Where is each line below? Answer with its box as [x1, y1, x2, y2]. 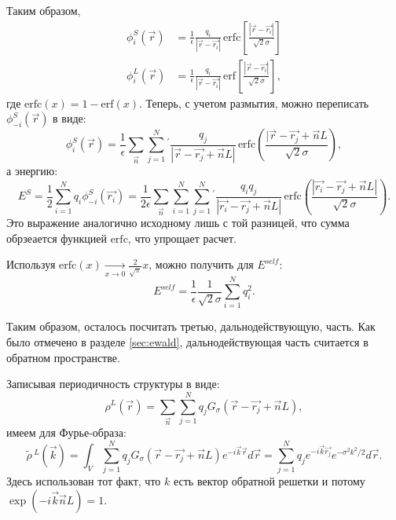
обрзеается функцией [6, 229, 107, 246]
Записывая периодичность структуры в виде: [6, 375, 220, 392]
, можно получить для [148, 256, 254, 273]
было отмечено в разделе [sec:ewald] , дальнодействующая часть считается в [6, 333, 368, 350]
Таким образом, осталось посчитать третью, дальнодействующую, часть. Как [6, 318, 376, 335]
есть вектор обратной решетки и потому [173, 473, 365, 489]
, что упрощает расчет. [127, 229, 236, 246]
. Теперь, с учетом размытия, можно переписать [139, 94, 369, 111]
